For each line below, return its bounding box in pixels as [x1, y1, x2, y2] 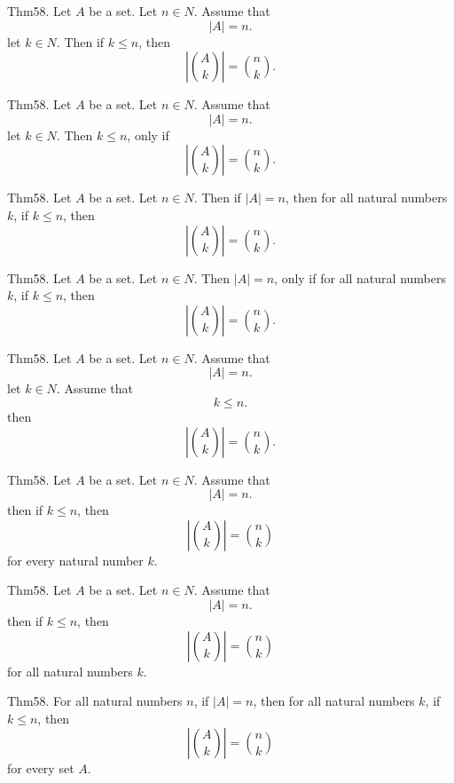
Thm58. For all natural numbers [7, 692, 183, 710]
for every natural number [7, 550, 144, 569]
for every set [7, 759, 74, 778]
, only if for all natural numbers [274, 268, 446, 287]
